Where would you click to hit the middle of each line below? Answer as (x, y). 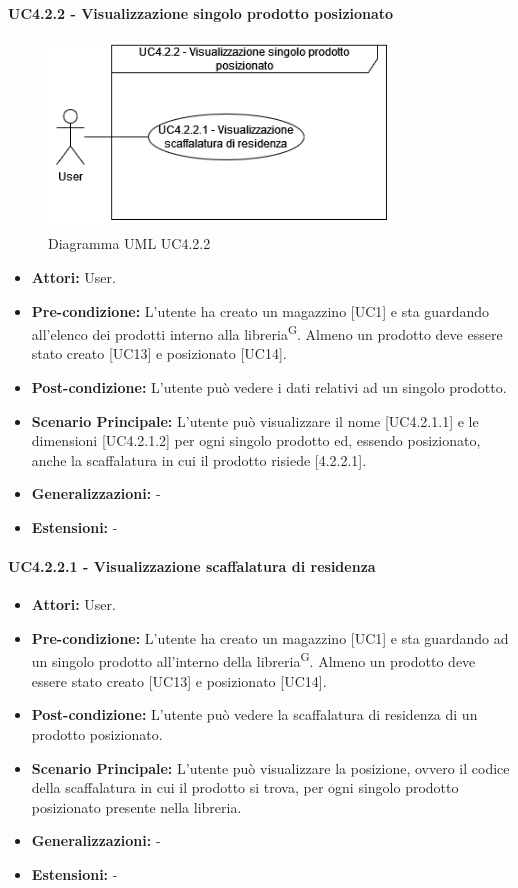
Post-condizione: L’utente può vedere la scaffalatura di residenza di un (254, 714)
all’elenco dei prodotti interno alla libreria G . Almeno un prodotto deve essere (267, 332)
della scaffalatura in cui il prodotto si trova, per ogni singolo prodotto (245, 787)
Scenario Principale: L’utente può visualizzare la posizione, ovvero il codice (270, 767)
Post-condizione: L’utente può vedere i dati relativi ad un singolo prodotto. (269, 386)
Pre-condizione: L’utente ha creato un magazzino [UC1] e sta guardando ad (270, 637)
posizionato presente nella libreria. (136, 806)
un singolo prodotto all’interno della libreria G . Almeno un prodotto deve (253, 660)
